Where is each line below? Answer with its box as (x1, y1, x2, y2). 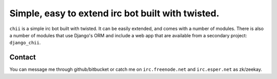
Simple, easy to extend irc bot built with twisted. (9, 8, 220, 19)
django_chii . (9, 40, 41, 46)
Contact (9, 53, 36, 62)
